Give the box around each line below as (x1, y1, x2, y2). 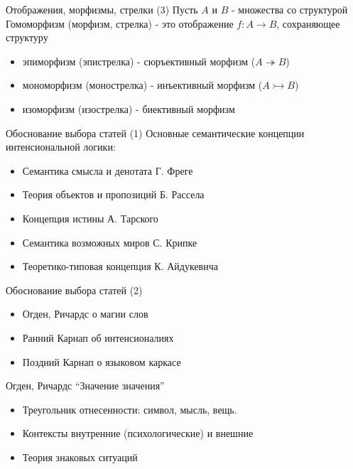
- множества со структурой (231, 2, 348, 16)
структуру (6, 30, 48, 45)
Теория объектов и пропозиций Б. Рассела (22, 187, 205, 202)
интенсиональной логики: (6, 139, 116, 154)
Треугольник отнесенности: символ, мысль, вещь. (22, 401, 237, 416)
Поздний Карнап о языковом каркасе (22, 354, 181, 369)
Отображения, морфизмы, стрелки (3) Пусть (6, 2, 198, 16)
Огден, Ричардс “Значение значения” (6, 378, 165, 393)
